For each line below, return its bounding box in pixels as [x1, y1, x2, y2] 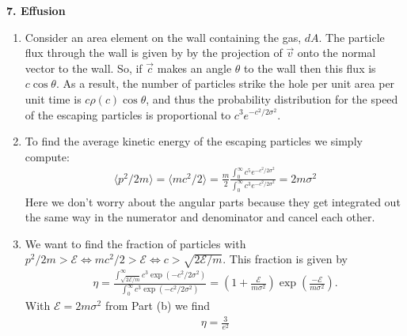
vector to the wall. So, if [25, 59, 143, 76]
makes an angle [157, 59, 232, 76]
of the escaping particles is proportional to [25, 106, 231, 123]
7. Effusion [6, 2, 66, 18]
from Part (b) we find [105, 297, 210, 314]
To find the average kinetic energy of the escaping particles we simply [25, 133, 363, 149]
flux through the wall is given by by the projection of [25, 44, 283, 61]
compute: [25, 148, 70, 164]
